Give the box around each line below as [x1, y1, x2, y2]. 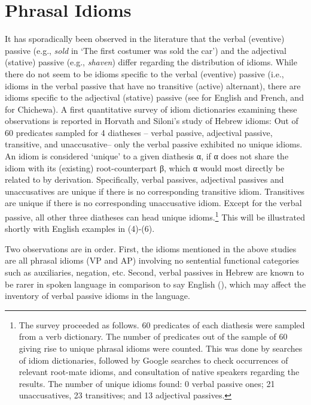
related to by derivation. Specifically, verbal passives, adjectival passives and [5, 173, 284, 186]
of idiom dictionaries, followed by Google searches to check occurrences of [19, 353, 288, 366]
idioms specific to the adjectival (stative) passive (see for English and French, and [5, 91, 304, 104]
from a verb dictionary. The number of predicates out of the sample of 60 [19, 330, 288, 343]
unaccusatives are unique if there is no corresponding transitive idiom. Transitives [5, 185, 304, 197]
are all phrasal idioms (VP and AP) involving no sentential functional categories [5, 254, 300, 267]
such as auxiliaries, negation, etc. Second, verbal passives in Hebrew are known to [5, 266, 304, 279]
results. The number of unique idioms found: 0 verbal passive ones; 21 [19, 377, 275, 389]
